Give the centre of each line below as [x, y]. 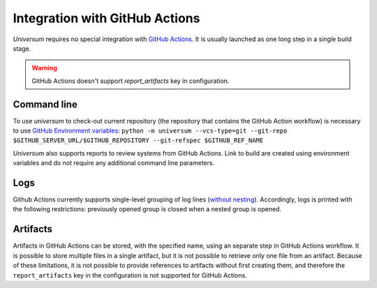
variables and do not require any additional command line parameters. [114, 163]
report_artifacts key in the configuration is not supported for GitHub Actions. [130, 275]
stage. [22, 48]
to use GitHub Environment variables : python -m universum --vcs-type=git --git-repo [150, 131]
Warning [44, 68]
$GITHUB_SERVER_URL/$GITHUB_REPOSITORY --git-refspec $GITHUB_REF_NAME [138, 141]
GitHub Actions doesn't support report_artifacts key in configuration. [131, 81]
